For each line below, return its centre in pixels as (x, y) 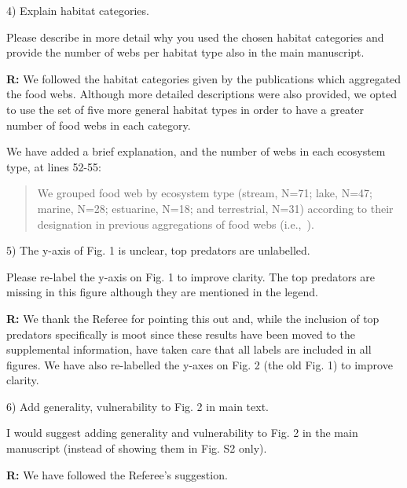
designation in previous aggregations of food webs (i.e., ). (176, 224)
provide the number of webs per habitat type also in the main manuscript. (185, 52)
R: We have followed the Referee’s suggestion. (117, 474)
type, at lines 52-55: (54, 166)
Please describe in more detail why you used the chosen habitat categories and (195, 37)
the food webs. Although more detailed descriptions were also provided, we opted (202, 94)
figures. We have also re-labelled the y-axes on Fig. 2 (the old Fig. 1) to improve (200, 364)
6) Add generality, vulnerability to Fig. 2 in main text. (137, 406)
